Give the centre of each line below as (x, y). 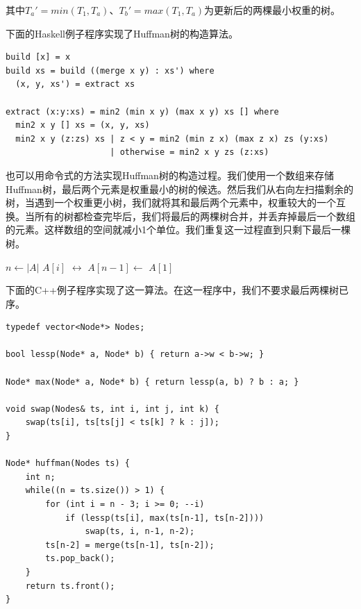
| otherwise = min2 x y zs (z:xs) (190, 152)
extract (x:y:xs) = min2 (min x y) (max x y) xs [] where (142, 111)
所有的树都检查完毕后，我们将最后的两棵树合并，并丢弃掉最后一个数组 (195, 216)
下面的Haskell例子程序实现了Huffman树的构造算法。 (122, 33)
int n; (40, 477)
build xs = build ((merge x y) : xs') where (110, 70)
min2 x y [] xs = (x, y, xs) (83, 125)
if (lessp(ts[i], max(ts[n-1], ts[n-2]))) (165, 518)
